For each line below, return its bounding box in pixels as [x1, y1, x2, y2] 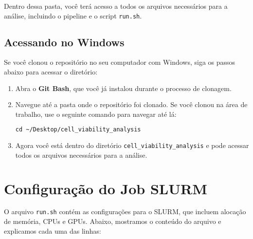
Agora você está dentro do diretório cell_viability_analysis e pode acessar [15, 140, 249, 150]
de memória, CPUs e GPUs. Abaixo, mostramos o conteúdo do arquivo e [4, 216, 221, 226]
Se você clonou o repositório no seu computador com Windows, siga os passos [4, 57, 235, 67]
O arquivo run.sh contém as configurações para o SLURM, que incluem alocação [4, 206, 246, 217]
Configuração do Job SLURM [4, 178, 207, 198]
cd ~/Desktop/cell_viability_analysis [15, 126, 141, 133]
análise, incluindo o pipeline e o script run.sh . [4, 10, 142, 20]
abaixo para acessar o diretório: [4, 67, 98, 77]
